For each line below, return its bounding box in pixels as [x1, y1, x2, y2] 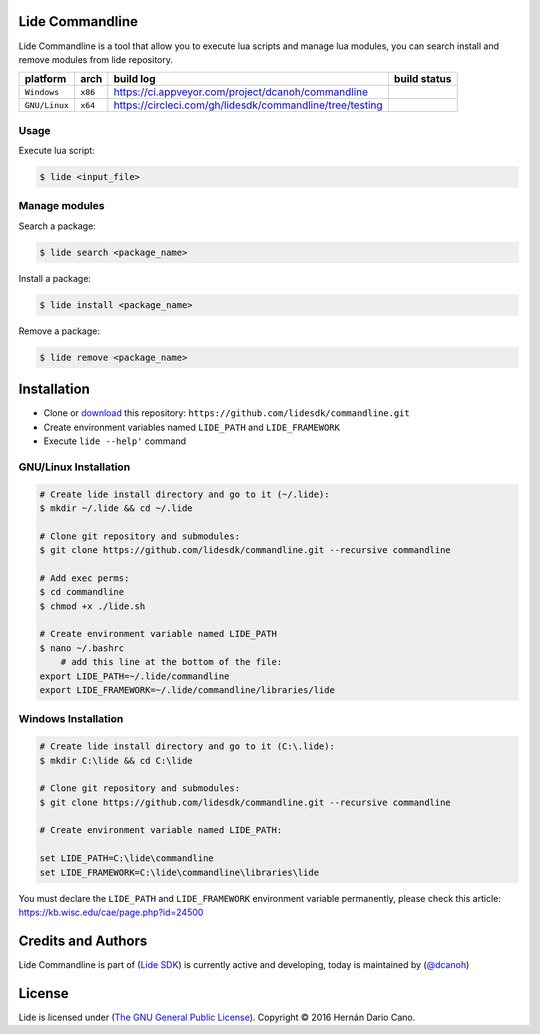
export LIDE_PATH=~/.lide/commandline [39, 670, 230, 682]
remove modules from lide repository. [18, 53, 174, 65]
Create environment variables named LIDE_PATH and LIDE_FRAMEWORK [43, 421, 340, 433]
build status [393, 72, 452, 86]
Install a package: [18, 272, 92, 284]
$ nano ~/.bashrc [39, 642, 125, 654]
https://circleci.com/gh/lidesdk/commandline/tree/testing [113, 98, 384, 112]
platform [24, 72, 67, 86]
